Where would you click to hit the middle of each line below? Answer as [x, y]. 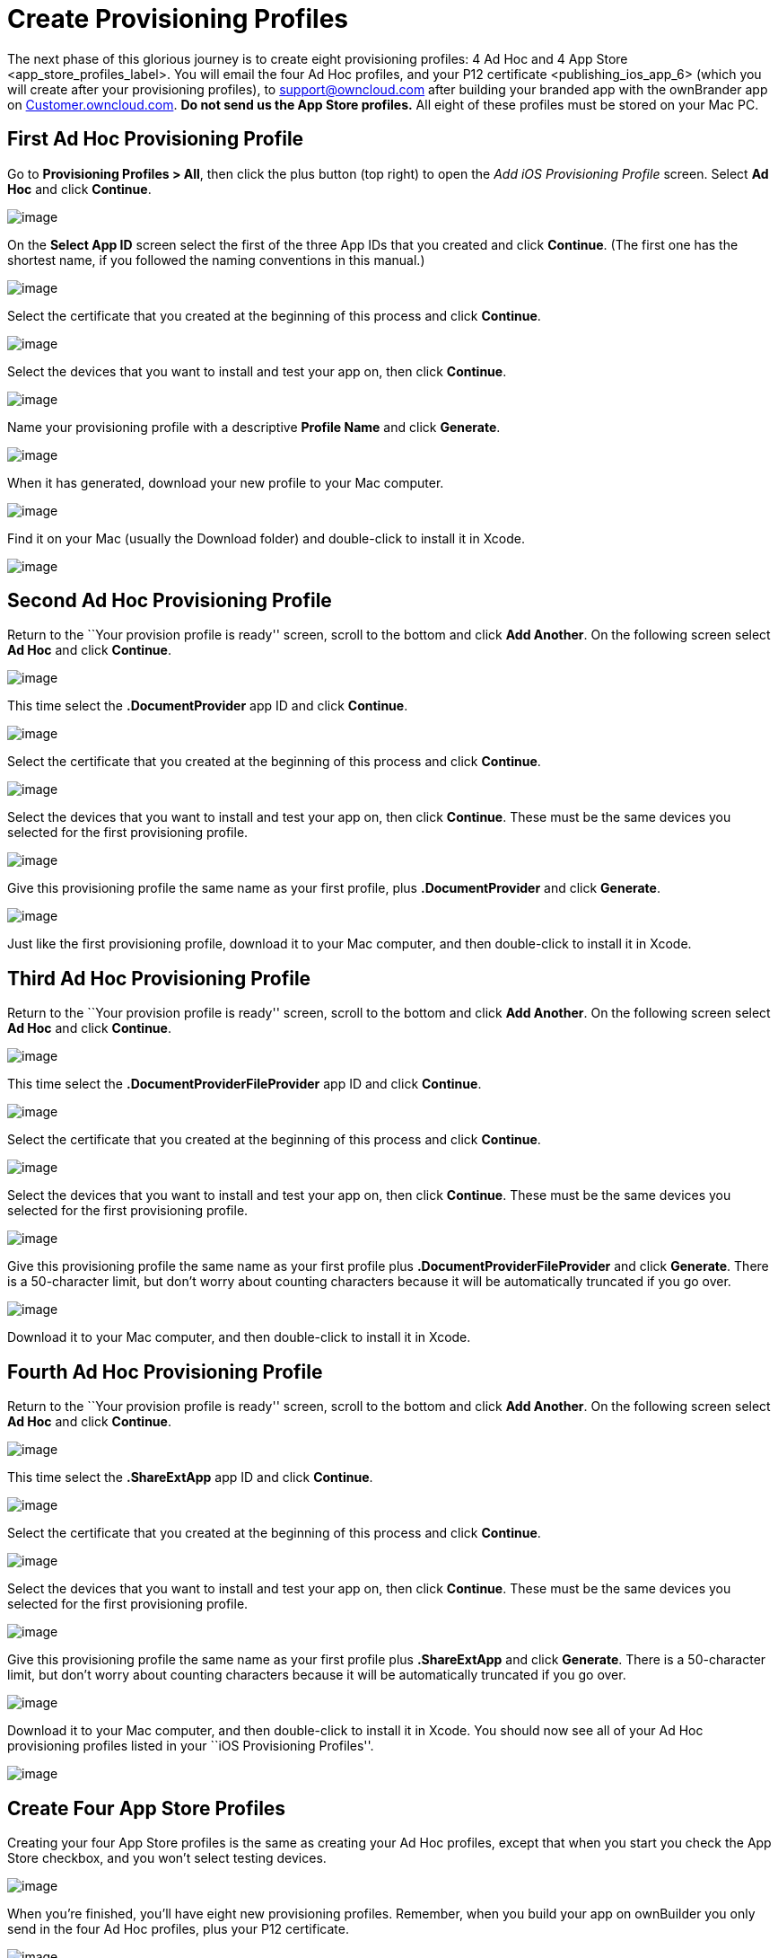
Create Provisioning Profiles [178, 19]
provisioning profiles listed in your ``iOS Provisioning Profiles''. [191, 1746]
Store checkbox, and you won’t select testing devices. [167, 1857]
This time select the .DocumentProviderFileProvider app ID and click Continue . [245, 1084]
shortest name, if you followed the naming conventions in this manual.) [216, 260]
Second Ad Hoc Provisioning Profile [170, 601]
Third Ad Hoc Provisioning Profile [159, 978]
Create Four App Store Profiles [147, 1808]
